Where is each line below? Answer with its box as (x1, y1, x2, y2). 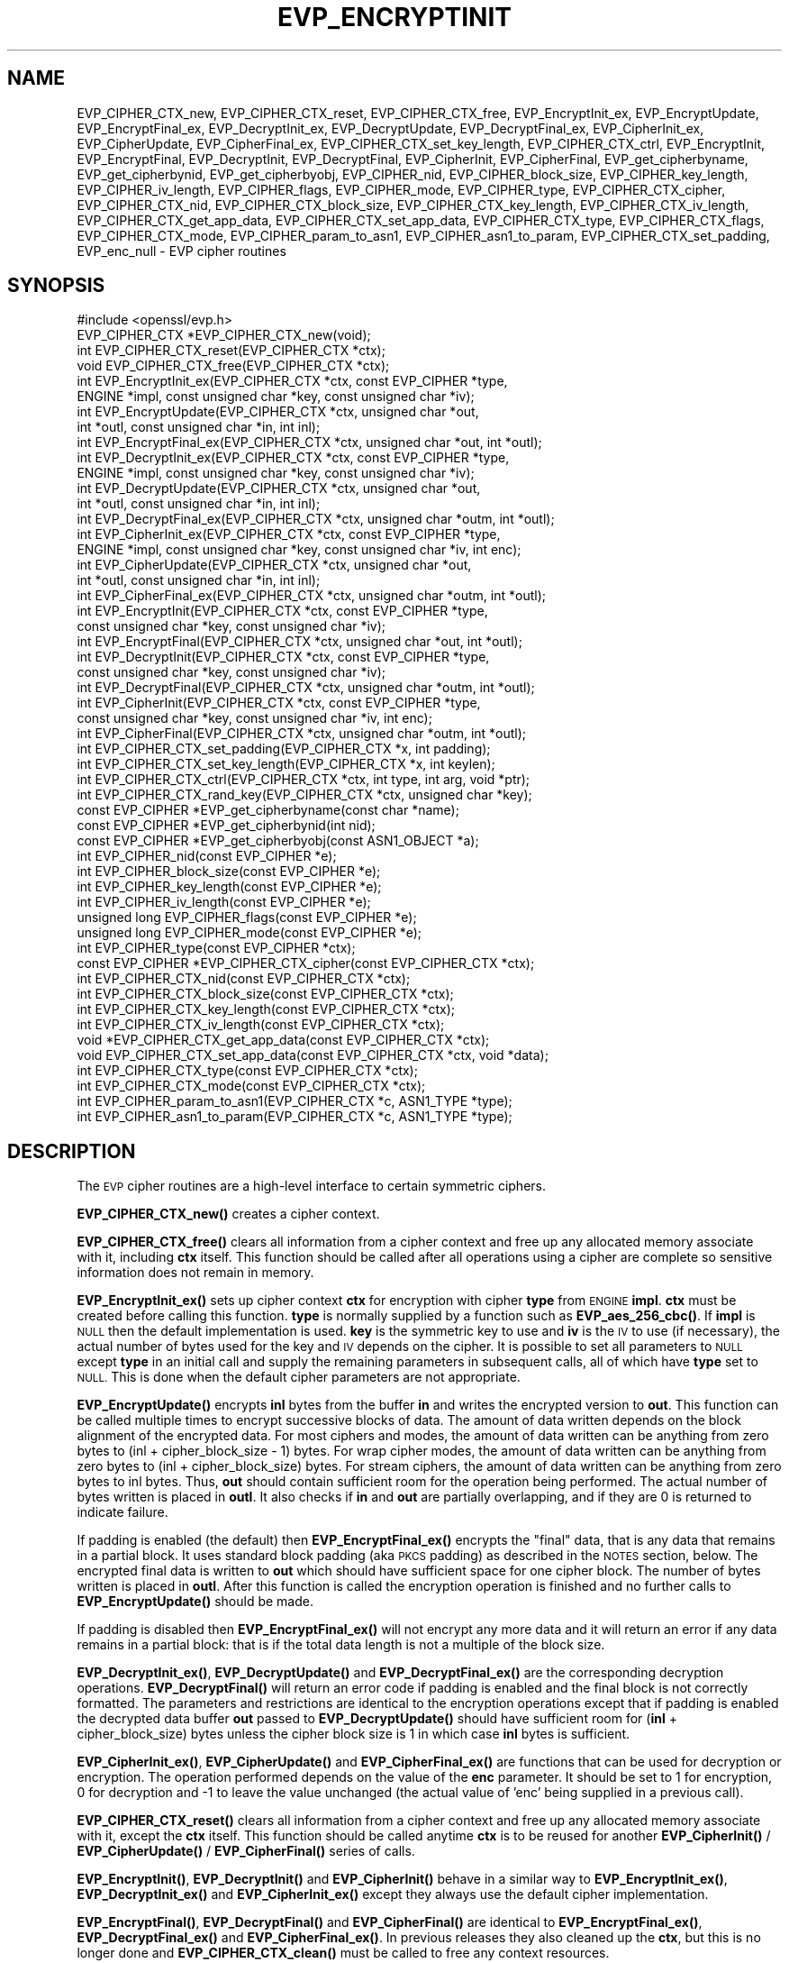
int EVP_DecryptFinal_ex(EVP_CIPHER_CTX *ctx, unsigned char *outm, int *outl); (77, 511, 555, 527)
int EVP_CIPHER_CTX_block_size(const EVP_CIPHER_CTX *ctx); (77, 986, 454, 1002)
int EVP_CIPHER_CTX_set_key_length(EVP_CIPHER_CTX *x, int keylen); (77, 756, 495, 772)
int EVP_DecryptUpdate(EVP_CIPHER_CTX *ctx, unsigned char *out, (77, 480, 481, 497)
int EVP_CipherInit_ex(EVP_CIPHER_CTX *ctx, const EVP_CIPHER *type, (77, 526, 501, 543)
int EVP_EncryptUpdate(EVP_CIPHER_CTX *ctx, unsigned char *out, (77, 404, 479, 420)
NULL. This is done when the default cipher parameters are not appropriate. (77, 1369, 521, 1385)
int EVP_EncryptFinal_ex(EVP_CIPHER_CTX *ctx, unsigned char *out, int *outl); (77, 434, 542, 451)
